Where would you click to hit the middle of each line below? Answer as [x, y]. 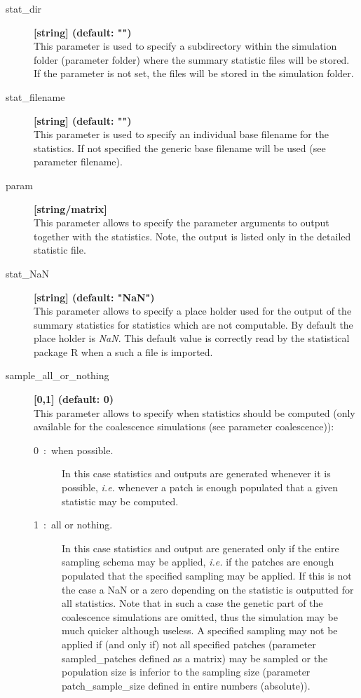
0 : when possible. [74, 450]
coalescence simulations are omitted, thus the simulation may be [200, 616]
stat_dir [24, 8]
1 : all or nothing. [73, 525]
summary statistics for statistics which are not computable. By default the [193, 324]
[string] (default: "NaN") [94, 297]
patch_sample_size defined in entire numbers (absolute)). [186, 685]
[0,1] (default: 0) [74, 399]
